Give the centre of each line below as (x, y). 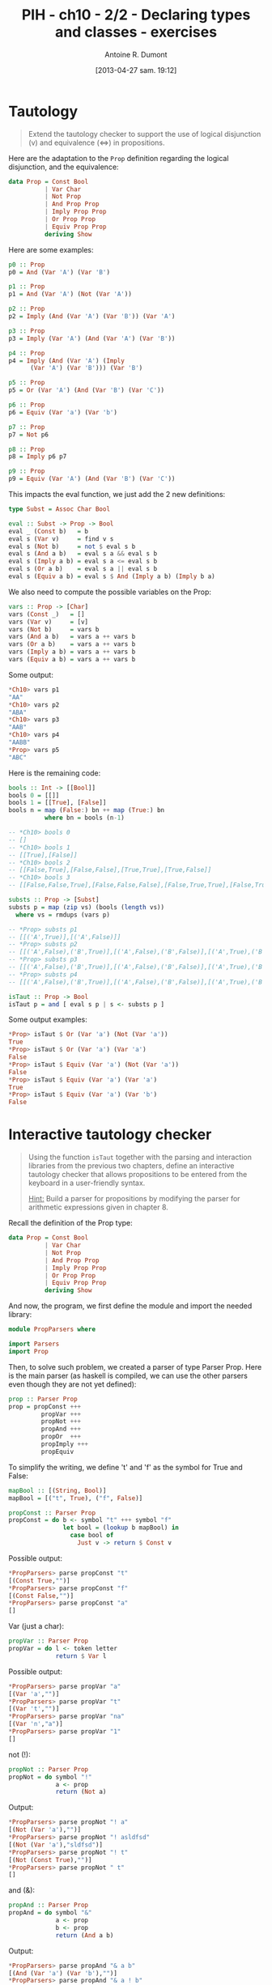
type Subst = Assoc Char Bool (59, 509)
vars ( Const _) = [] (47, 614)
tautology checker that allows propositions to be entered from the (138, 1175)
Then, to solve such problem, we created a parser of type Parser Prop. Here (135, 1367)
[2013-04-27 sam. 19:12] (136, 70)
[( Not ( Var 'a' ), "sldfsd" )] (56, 1845)
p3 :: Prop (27, 331)
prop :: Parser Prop (43, 1399)
